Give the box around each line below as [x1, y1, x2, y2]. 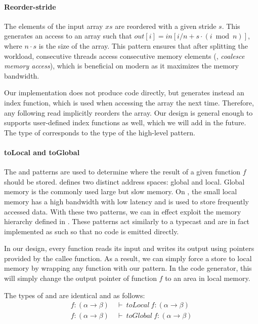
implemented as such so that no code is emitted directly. [4, 226, 179, 236]
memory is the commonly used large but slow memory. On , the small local [4, 186, 237, 197]
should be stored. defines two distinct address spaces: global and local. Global [4, 176, 245, 187]
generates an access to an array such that [4, 30, 132, 41]
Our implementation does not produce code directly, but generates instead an [4, 87, 244, 98]
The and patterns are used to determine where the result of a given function [4, 166, 241, 177]
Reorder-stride [4, 1, 56, 12]
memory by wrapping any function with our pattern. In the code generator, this [4, 263, 252, 273]
